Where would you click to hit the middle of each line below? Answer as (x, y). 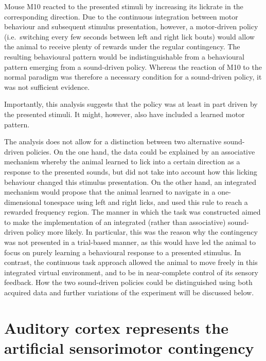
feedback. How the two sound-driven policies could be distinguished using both (128, 282)
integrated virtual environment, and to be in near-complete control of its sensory (131, 272)
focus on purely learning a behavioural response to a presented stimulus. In (123, 252)
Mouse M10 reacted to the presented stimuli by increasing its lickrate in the (124, 6)
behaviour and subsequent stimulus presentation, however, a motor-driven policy (131, 26)
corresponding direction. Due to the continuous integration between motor (121, 16)
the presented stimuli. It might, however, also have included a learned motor (125, 114)
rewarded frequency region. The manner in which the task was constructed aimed (132, 212)
